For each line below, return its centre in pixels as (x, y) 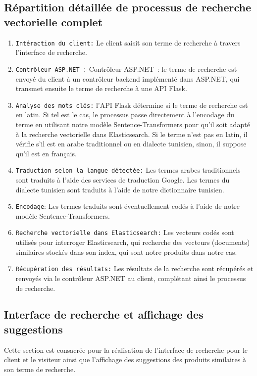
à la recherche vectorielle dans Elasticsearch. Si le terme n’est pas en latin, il (131, 134)
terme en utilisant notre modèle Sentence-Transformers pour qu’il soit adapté (133, 124)
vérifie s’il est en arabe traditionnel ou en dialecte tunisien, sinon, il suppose (131, 144)
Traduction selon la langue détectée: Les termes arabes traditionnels (128, 170)
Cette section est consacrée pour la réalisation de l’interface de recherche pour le (126, 350)
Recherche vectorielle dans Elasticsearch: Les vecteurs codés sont (125, 232)
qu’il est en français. (46, 153)
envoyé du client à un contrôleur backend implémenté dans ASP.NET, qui (128, 78)
